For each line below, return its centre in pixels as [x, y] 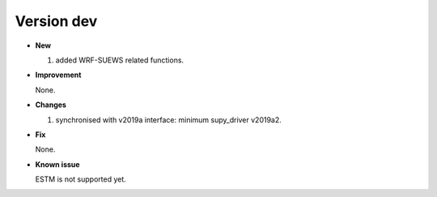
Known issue [57, 164]
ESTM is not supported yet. [81, 179]
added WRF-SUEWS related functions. [120, 60]
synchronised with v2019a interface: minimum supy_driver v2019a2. [169, 120]
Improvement [58, 75]
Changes [51, 105]
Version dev [56, 21]
